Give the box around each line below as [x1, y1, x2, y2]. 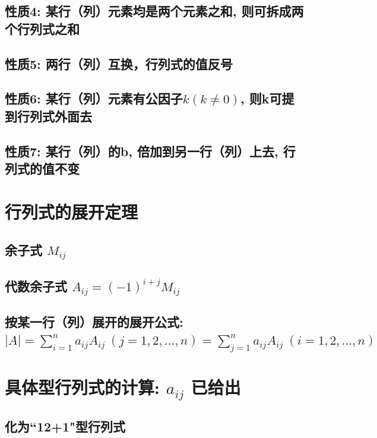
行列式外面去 [17, 106, 92, 125]
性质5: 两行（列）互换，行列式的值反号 [5, 54, 233, 73]
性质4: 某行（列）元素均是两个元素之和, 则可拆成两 [5, 2, 304, 20]
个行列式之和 [5, 19, 80, 37]
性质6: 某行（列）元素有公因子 [5, 89, 183, 108]
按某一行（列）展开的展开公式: [5, 313, 183, 331]
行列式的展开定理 [5, 200, 138, 224]
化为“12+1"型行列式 [5, 417, 126, 436]
